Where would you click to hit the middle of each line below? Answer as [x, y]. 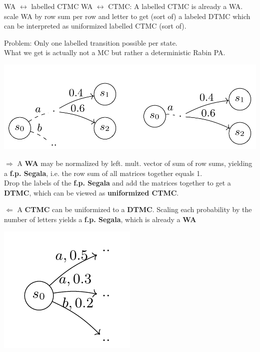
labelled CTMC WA [62, 6]
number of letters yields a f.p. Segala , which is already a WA [100, 219]
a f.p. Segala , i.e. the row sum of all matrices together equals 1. [103, 173]
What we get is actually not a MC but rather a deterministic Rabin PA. [115, 52]
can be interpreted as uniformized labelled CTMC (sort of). [95, 26]
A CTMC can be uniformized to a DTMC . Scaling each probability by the [134, 209]
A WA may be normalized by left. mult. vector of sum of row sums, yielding [135, 163]
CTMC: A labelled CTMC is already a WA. [175, 6]
